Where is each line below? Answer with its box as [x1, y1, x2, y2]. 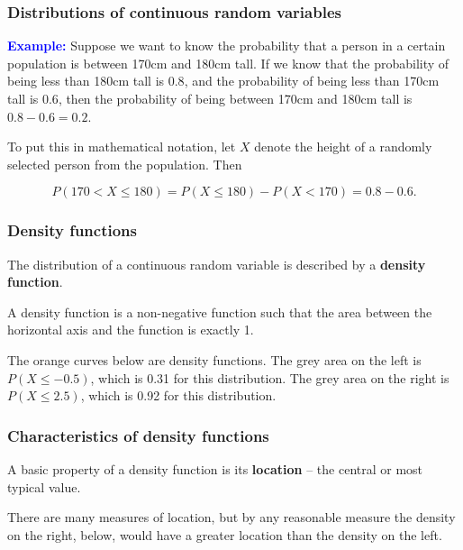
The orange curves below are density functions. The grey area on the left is [7, 350, 422, 369]
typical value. [7, 477, 81, 496]
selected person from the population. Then [7, 154, 242, 173]
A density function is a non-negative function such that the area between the [7, 302, 432, 321]
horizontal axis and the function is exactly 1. [7, 320, 254, 339]
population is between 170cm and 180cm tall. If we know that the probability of [7, 53, 449, 72]
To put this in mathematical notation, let [7, 137, 236, 156]
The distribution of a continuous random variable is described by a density [7, 254, 426, 273]
